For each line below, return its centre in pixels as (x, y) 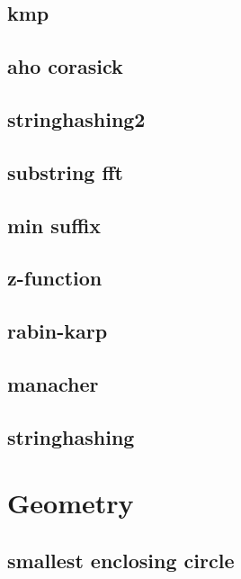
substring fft (65, 172)
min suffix (54, 225)
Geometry (71, 503)
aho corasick (65, 66)
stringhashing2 (76, 118)
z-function (55, 278)
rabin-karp (58, 331)
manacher (53, 383)
